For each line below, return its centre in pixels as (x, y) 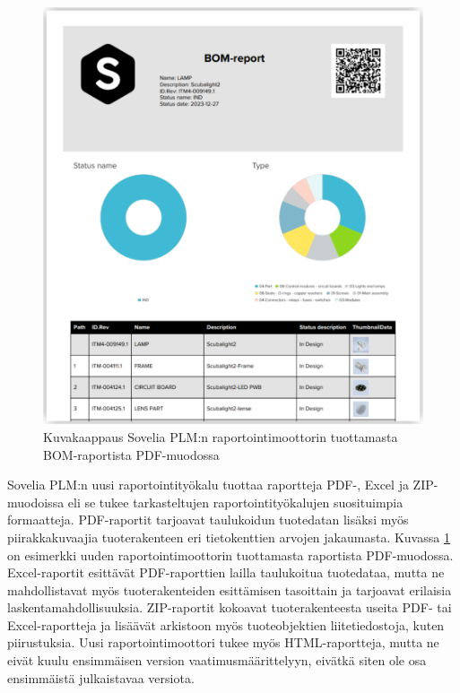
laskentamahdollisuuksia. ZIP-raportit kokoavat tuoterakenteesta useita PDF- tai (230, 607)
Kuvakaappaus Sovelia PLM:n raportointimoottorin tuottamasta (221, 436)
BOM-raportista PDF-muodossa (131, 454)
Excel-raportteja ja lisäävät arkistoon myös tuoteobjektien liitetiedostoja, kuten (226, 624)
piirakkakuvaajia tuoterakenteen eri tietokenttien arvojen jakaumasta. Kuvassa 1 (229, 537)
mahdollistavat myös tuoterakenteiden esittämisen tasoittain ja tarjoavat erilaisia (230, 589)
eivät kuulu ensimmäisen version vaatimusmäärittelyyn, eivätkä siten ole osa (217, 660)
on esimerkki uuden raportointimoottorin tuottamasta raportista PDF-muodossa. (230, 554)
